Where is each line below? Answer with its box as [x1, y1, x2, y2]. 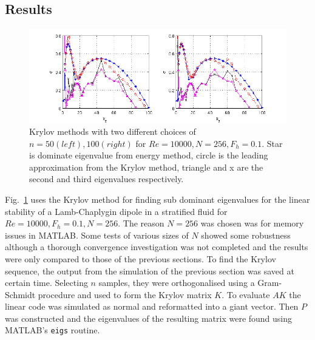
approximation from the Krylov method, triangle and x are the [29, 160, 263, 173]
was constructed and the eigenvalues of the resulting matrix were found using [5, 311, 293, 324]
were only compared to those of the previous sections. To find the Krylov [5, 252, 276, 265]
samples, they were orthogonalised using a [98, 276, 255, 289]
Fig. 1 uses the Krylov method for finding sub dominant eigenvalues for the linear [5, 192, 310, 205]
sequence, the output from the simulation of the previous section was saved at [5, 264, 294, 277]
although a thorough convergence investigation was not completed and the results [5, 240, 308, 253]
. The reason [118, 217, 164, 229]
